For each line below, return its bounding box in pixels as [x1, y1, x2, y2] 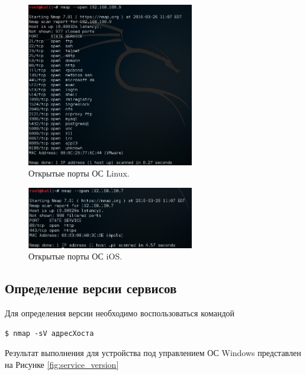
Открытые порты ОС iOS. [28, 250, 123, 262]
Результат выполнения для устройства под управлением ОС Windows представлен [5, 347, 301, 359]
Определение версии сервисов [5, 279, 177, 297]
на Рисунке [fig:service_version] [5, 358, 119, 370]
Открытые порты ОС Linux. [28, 167, 130, 180]
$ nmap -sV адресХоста [5, 329, 94, 338]
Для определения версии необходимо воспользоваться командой [5, 307, 235, 319]
